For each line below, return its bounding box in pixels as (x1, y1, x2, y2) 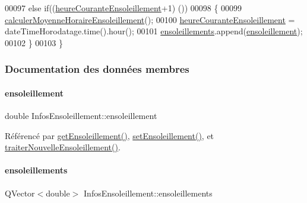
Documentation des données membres (5, 62, 189, 76)
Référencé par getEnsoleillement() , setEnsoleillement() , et (5, 129, 214, 141)
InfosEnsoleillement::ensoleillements (84, 186, 213, 199)
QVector (5, 186, 35, 199)
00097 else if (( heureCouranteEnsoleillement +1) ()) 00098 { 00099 (5, 2, 242, 14)
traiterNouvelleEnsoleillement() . (5, 141, 121, 153)
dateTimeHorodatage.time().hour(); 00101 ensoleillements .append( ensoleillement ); (5, 25, 303, 37)
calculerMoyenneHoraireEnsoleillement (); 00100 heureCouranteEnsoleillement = (5, 13, 295, 25)
